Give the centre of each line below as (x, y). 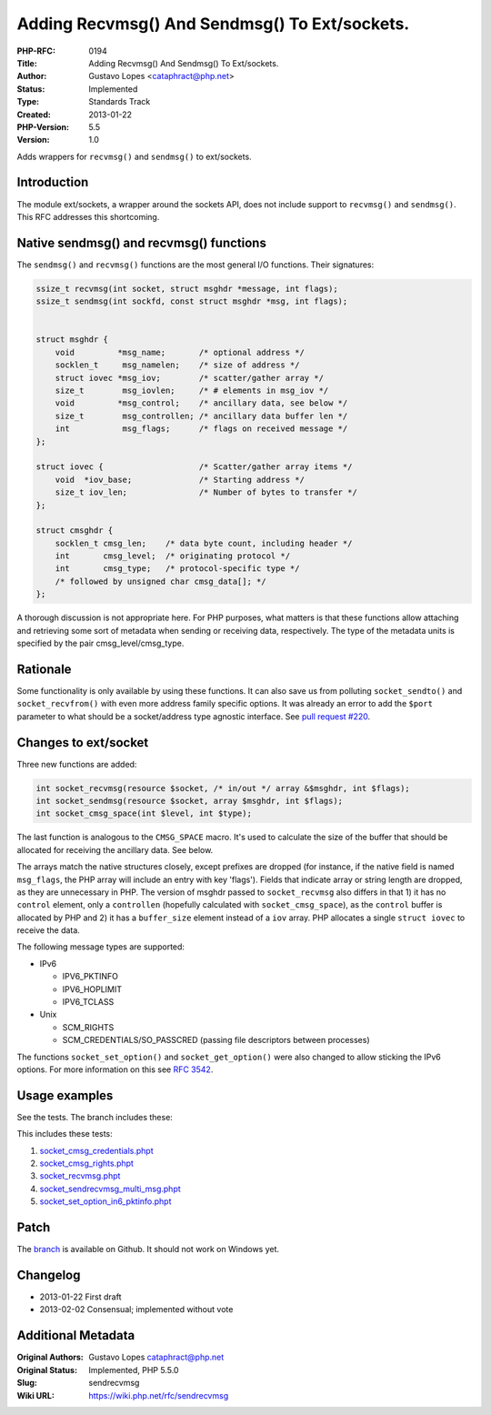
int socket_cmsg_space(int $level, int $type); (144, 813)
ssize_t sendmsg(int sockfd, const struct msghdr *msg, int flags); (192, 301)
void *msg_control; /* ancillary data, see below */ (201, 403)
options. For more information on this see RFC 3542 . (115, 1069)
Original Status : (47, 1370)
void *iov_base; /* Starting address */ (180, 479)
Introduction (53, 182)
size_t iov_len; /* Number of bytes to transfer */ (206, 492)
